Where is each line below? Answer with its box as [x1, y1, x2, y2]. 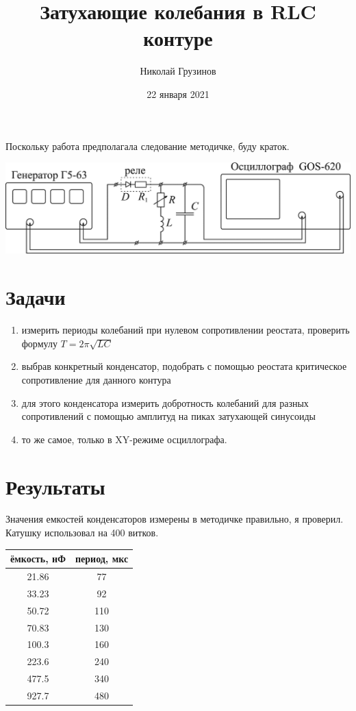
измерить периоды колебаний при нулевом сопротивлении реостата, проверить [21, 323, 350, 337]
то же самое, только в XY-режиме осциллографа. [21, 432, 227, 446]
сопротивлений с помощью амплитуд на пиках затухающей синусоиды [21, 409, 316, 423]
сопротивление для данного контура [21, 372, 171, 386]
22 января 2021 [147, 86, 209, 101]
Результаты [5, 472, 105, 500]
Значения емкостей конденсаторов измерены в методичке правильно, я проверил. [5, 512, 344, 526]
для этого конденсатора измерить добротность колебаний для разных [21, 395, 309, 410]
